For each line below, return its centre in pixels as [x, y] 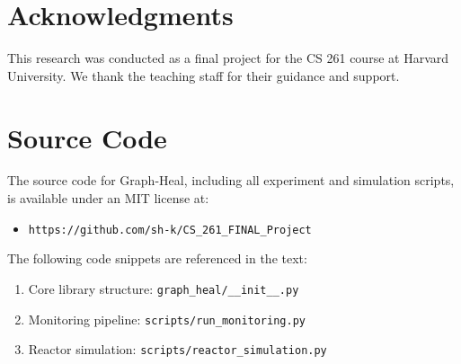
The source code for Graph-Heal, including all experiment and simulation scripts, [231, 180]
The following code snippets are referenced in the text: [157, 258]
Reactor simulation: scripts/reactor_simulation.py [177, 349]
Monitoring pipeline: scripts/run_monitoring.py [167, 319]
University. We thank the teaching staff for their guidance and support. [204, 75]
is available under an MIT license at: [108, 198]
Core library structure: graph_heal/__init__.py [164, 288]
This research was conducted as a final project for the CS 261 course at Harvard [228, 58]
